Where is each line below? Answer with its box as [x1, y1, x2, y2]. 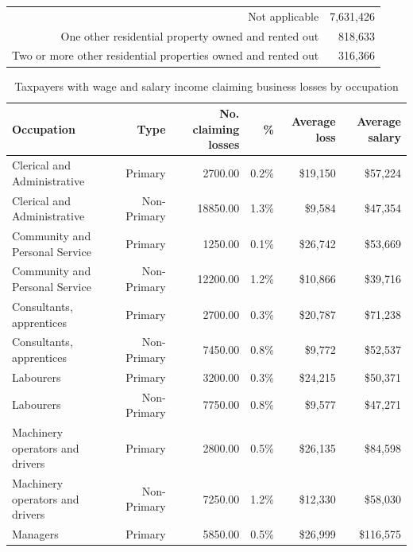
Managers [12, 526, 59, 542]
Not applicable [248, 7, 319, 24]
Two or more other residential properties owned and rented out [12, 47, 319, 64]
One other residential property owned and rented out [60, 27, 319, 44]
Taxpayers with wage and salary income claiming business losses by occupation [14, 77, 399, 94]
